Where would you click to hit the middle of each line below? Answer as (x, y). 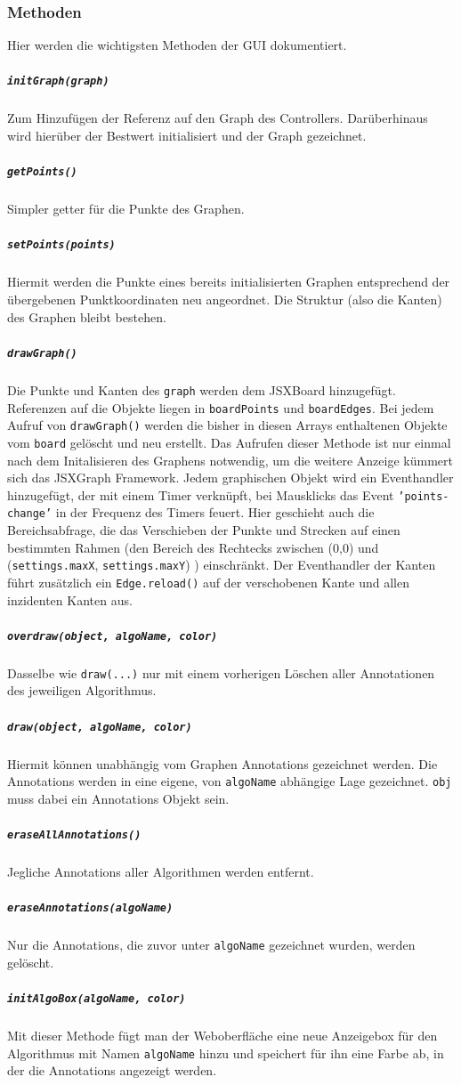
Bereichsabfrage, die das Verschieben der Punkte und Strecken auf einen (204, 530)
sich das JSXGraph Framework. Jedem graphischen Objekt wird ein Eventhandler (230, 478)
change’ (30, 514)
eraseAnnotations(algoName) (90, 908)
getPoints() (42, 172)
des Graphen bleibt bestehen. (87, 316)
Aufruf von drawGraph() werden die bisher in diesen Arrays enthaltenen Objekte (227, 425)
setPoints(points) (61, 245)
